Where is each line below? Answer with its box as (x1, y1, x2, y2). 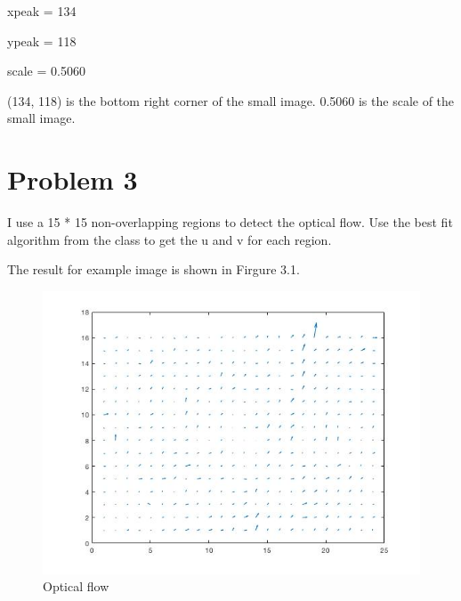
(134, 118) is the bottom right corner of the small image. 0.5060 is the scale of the (7, 91, 455, 110)
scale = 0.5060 (7, 61, 85, 80)
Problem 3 (7, 161, 138, 198)
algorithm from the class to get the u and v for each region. (7, 230, 332, 248)
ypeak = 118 (7, 31, 77, 50)
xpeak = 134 (7, 2, 77, 20)
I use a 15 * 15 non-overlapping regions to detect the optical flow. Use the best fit (7, 213, 453, 231)
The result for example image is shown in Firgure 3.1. (7, 260, 300, 279)
